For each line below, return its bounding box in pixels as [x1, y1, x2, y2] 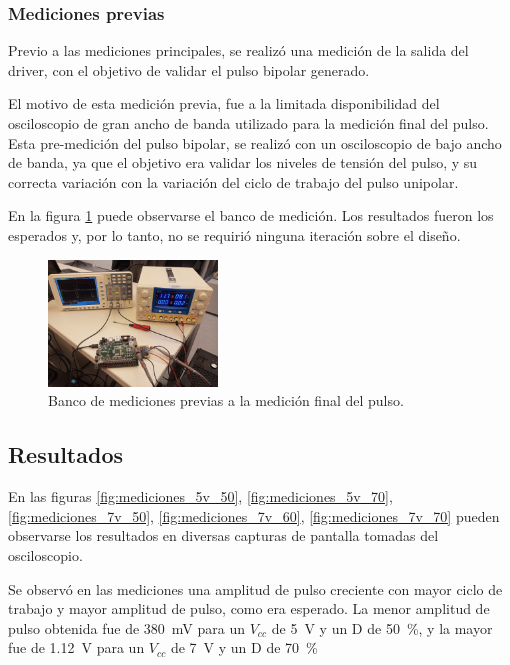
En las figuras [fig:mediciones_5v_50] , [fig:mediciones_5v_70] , [8, 486, 393, 507]
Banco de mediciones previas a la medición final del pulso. [48, 390, 404, 411]
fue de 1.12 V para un [8, 637, 145, 658]
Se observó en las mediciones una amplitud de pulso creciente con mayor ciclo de [8, 578, 503, 599]
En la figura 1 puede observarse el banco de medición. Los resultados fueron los [8, 205, 494, 226]
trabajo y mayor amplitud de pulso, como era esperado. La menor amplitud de [8, 598, 490, 619]
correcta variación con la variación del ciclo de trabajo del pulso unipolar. [8, 171, 459, 192]
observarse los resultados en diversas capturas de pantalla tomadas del [8, 525, 439, 546]
